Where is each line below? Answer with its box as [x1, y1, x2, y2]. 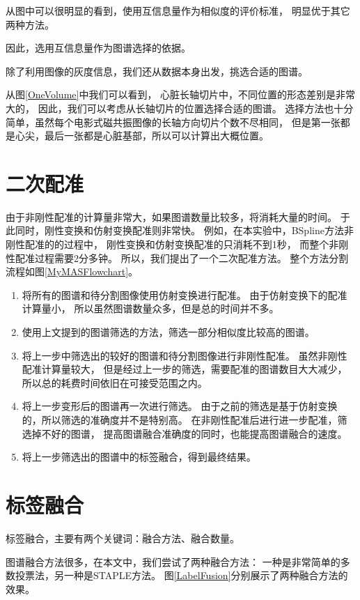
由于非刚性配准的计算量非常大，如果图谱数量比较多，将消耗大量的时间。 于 [6, 209, 350, 224]
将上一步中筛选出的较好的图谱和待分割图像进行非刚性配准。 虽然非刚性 [22, 348, 347, 362]
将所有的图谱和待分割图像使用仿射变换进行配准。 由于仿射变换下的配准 [22, 287, 347, 302]
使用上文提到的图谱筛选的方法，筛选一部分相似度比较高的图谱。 [22, 325, 315, 339]
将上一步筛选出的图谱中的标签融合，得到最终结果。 [22, 449, 256, 464]
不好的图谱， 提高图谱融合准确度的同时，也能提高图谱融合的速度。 [41, 426, 347, 440]
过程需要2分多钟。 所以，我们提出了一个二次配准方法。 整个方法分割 [34, 250, 349, 265]
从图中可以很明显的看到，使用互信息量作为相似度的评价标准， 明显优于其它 [6, 3, 350, 17]
